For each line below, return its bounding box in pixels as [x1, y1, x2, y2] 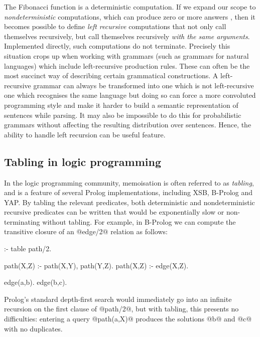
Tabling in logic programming [4, 153, 162, 169]
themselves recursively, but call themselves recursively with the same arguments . [4, 31, 250, 41]
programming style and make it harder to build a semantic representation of [4, 99, 238, 110]
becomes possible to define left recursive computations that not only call [4, 21, 226, 32]
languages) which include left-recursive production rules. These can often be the [4, 60, 250, 71]
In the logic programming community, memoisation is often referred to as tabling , [4, 177, 254, 188]
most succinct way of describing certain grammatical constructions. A [4, 70, 218, 81]
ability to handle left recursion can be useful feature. [4, 129, 166, 139]
